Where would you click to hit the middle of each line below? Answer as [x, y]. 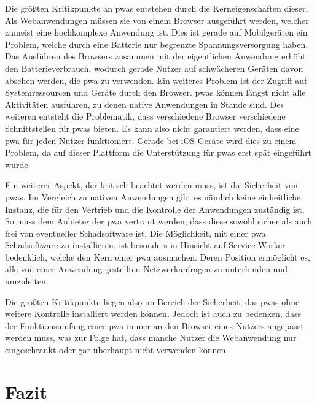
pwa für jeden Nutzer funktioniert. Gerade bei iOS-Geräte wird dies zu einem [151, 140]
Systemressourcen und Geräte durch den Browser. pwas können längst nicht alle [155, 92]
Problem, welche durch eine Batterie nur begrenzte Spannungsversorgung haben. [157, 44]
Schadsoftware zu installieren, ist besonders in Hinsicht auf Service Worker [145, 245]
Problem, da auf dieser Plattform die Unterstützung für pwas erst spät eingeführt [158, 152]
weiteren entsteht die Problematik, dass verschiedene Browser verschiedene [145, 116]
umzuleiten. [27, 281]
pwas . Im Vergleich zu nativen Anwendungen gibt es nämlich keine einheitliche [153, 196]
